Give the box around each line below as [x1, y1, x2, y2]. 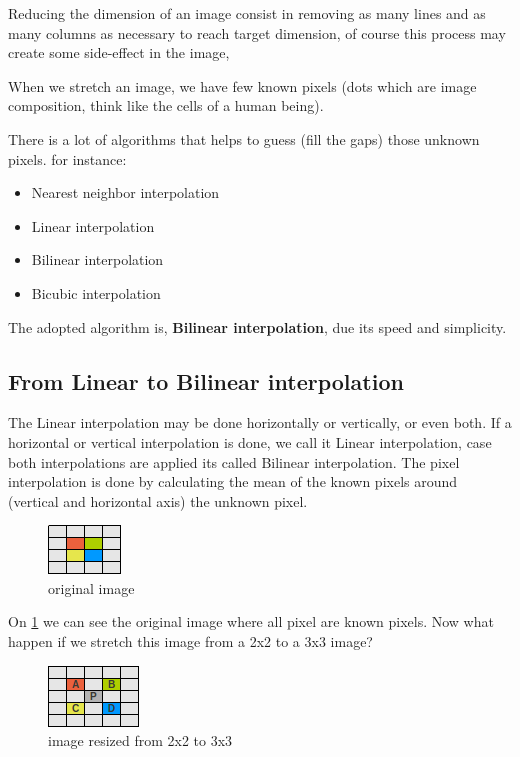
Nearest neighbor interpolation [31, 182, 220, 203]
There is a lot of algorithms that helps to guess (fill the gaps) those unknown [8, 128, 480, 149]
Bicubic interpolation [31, 282, 161, 303]
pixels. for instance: [8, 148, 127, 169]
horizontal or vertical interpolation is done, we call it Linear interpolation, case [8, 431, 492, 452]
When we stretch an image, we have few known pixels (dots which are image [8, 75, 477, 96]
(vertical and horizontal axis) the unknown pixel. [8, 490, 308, 511]
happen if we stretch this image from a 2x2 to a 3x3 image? [8, 631, 373, 652]
